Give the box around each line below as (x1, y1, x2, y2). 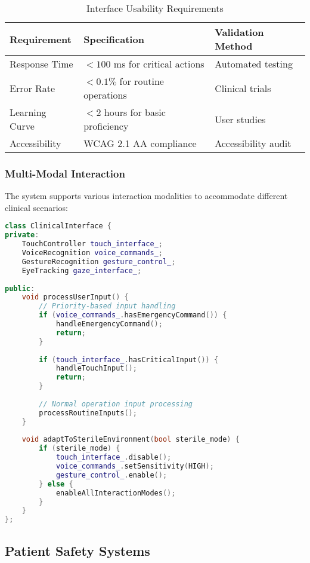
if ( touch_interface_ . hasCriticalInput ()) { (39, 355, 219, 364)
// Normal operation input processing (39, 399, 193, 408)
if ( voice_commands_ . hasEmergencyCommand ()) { (39, 311, 227, 320)
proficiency (83, 119, 129, 133)
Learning (10, 105, 46, 119)
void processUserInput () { (21, 293, 129, 302)
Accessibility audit (215, 136, 292, 150)
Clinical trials (215, 81, 271, 95)
